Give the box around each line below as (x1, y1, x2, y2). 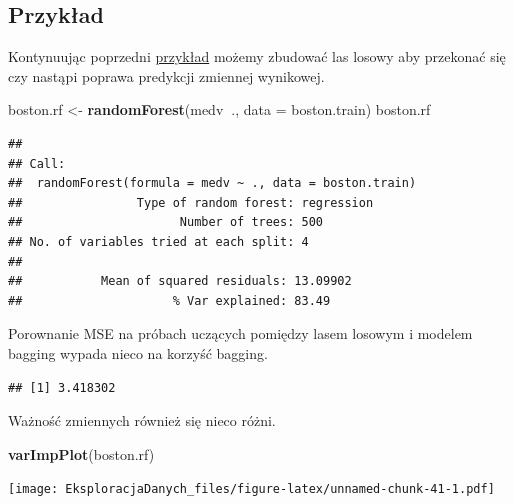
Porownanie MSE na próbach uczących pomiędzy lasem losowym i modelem (8, 323, 473, 344)
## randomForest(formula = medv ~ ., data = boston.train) (8, 176, 417, 191)
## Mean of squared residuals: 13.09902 (8, 274, 352, 289)
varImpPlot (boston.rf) (8, 443, 155, 464)
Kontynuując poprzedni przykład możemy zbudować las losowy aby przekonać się (8, 46, 506, 67)
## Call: (8, 156, 66, 171)
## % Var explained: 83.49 (8, 293, 331, 308)
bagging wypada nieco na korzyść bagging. (8, 342, 268, 363)
